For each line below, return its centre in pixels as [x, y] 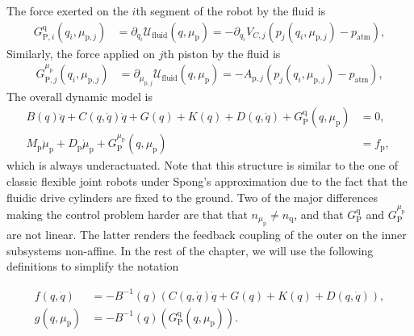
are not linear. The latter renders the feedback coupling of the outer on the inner [207, 235]
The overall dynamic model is [79, 96]
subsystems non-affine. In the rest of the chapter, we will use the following [190, 250]
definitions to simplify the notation [93, 266]
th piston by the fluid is [222, 53]
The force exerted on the [67, 10]
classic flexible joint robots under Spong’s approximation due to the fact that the [207, 181]
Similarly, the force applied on [81, 53]
